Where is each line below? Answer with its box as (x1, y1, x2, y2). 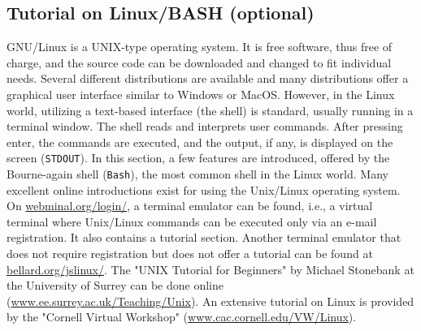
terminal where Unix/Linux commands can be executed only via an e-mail (7, 213, 377, 230)
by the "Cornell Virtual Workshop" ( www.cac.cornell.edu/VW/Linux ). (7, 308, 357, 325)
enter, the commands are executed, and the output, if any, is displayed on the (7, 133, 393, 150)
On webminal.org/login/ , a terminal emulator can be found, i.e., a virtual (7, 197, 373, 214)
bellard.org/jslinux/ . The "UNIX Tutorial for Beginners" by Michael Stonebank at (7, 260, 414, 277)
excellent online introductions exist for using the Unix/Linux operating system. (7, 181, 401, 198)
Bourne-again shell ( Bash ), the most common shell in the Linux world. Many (7, 165, 388, 183)
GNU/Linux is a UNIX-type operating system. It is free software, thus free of (7, 38, 393, 55)
